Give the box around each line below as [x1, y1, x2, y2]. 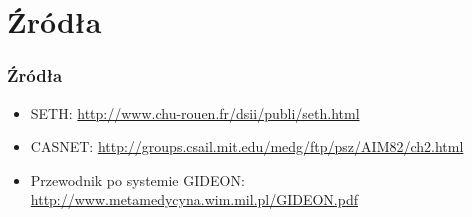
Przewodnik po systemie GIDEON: [30, 169, 245, 190]
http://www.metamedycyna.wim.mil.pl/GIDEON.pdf [30, 189, 359, 210]
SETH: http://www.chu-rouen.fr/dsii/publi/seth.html [30, 102, 360, 123]
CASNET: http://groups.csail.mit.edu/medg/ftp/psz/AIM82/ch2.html [30, 136, 464, 157]
